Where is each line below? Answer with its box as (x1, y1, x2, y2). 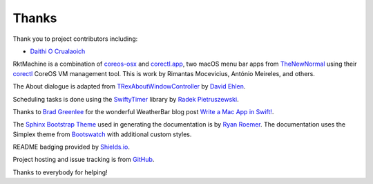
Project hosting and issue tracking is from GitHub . (12, 156, 155, 164)
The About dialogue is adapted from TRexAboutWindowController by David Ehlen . (12, 82, 246, 91)
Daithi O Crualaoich (30, 47, 86, 55)
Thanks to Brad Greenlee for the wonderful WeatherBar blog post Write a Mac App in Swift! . (12, 107, 274, 116)
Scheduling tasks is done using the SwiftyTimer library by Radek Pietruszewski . (12, 95, 239, 103)
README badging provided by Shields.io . (12, 142, 131, 151)
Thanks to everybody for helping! (12, 168, 108, 176)
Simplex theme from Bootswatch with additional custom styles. (12, 130, 192, 138)
